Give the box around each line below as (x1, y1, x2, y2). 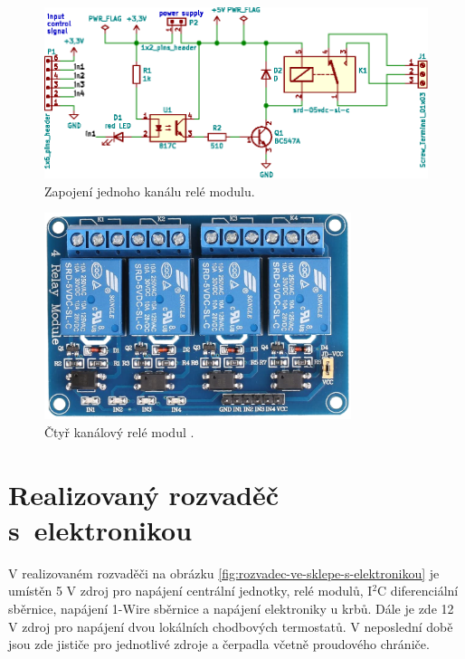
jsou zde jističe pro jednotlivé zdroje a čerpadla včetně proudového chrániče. (8, 635, 430, 654)
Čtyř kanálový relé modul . (44, 422, 195, 441)
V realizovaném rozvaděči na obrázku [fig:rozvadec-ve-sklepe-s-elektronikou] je (8, 563, 440, 582)
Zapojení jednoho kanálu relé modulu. (44, 181, 255, 200)
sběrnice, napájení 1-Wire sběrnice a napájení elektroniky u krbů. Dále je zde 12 (8, 599, 454, 618)
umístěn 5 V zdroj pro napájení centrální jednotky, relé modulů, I (8, 581, 373, 600)
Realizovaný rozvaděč (8, 475, 280, 512)
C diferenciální (377, 581, 459, 600)
